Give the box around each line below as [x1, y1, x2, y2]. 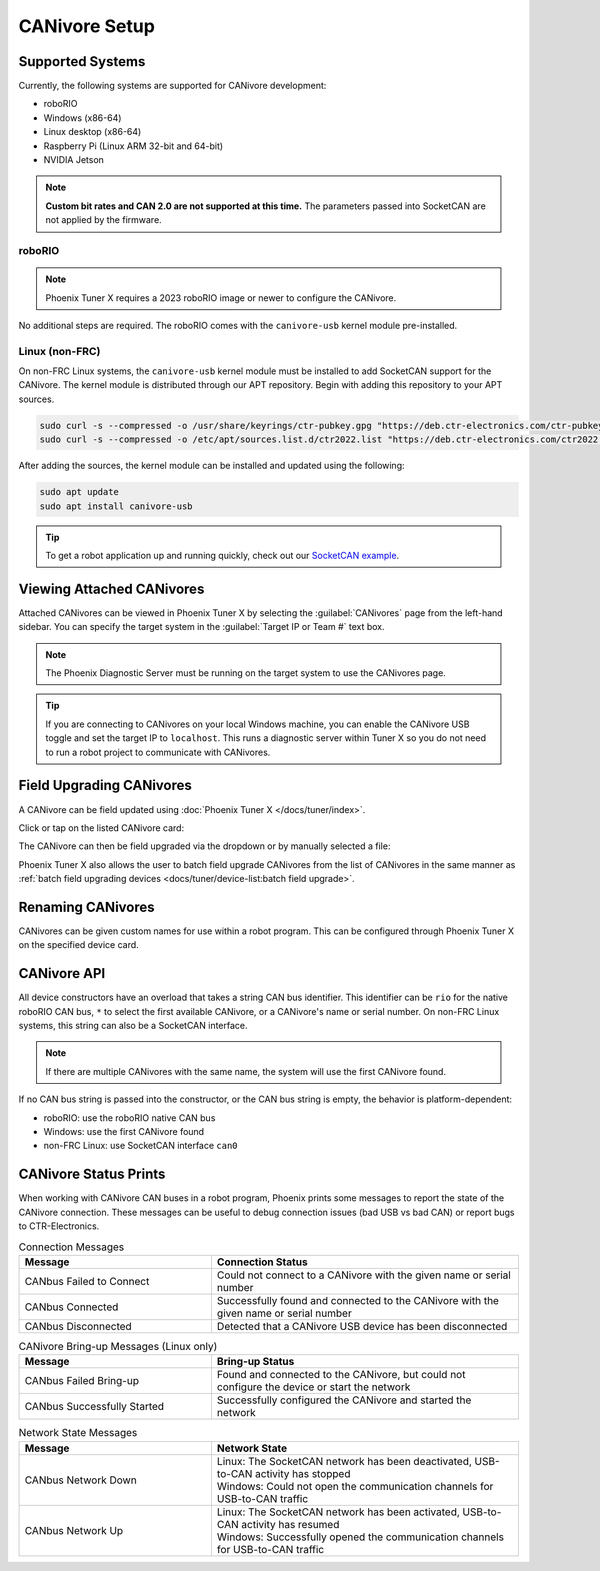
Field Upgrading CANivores [18, 777, 192, 794]
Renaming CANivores [18, 898, 155, 915]
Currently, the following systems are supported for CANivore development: [18, 80, 327, 92]
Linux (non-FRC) [18, 344, 101, 358]
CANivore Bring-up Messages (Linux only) [18, 1340, 218, 1354]
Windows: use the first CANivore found [43, 1126, 205, 1137]
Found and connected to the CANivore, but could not [216, 1368, 466, 1382]
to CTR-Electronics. [18, 1220, 100, 1232]
